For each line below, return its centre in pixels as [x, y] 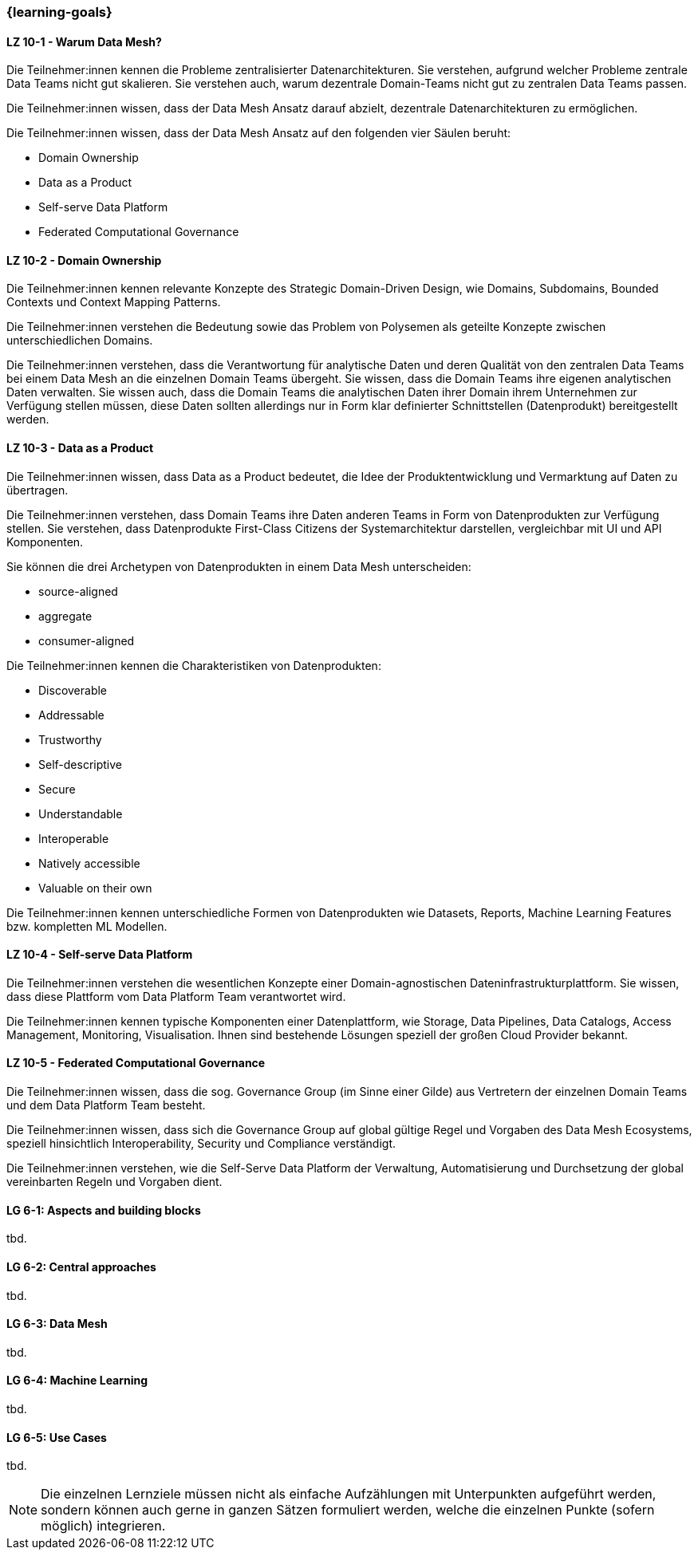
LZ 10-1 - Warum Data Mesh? [84, 41]
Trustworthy [70, 739]
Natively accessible [89, 863]
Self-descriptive [80, 764]
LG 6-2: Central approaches [81, 1266]
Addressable [71, 715]
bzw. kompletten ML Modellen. [87, 926]
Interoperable [74, 838]
